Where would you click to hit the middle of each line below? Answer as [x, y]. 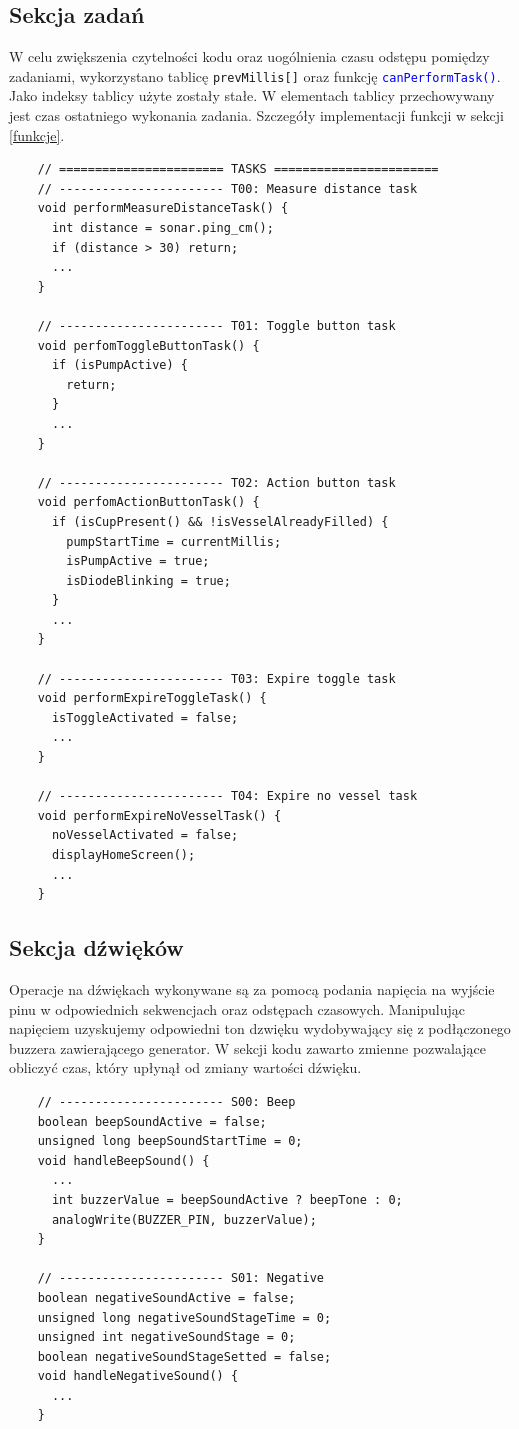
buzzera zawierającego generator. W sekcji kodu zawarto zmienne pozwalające [247, 1047]
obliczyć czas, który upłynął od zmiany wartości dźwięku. [185, 1067]
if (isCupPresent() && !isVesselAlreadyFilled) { [220, 521]
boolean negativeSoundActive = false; [166, 1297]
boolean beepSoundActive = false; [152, 1121]
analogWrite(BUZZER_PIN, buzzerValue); [184, 1219]
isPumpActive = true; [138, 561]
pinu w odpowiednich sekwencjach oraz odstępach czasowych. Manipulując [237, 1008]
